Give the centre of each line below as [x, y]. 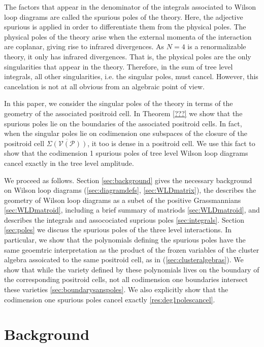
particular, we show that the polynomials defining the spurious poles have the [125, 240]
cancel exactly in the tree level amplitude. [69, 163]
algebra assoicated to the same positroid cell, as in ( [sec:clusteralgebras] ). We [124, 259]
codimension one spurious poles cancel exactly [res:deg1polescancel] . [110, 299]
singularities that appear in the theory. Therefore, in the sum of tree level [119, 66]
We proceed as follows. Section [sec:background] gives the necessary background [128, 180]
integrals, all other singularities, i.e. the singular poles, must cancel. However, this [131, 76]
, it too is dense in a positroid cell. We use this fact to [171, 143]
